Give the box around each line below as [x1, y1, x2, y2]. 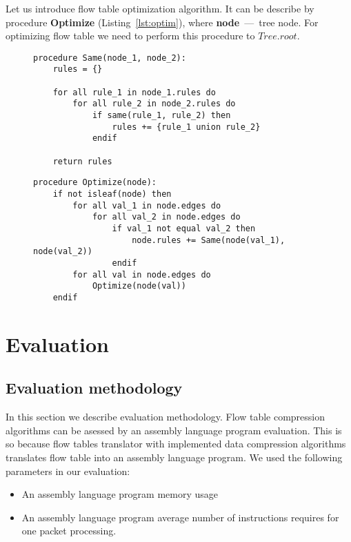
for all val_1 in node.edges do [72, 200, 221, 211]
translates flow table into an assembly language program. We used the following [6, 449, 343, 464]
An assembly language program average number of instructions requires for [21, 510, 339, 524]
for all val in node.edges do [72, 269, 211, 280]
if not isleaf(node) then [52, 189, 172, 199]
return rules [52, 156, 112, 166]
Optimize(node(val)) [92, 281, 186, 291]
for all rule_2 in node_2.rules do [72, 99, 236, 109]
